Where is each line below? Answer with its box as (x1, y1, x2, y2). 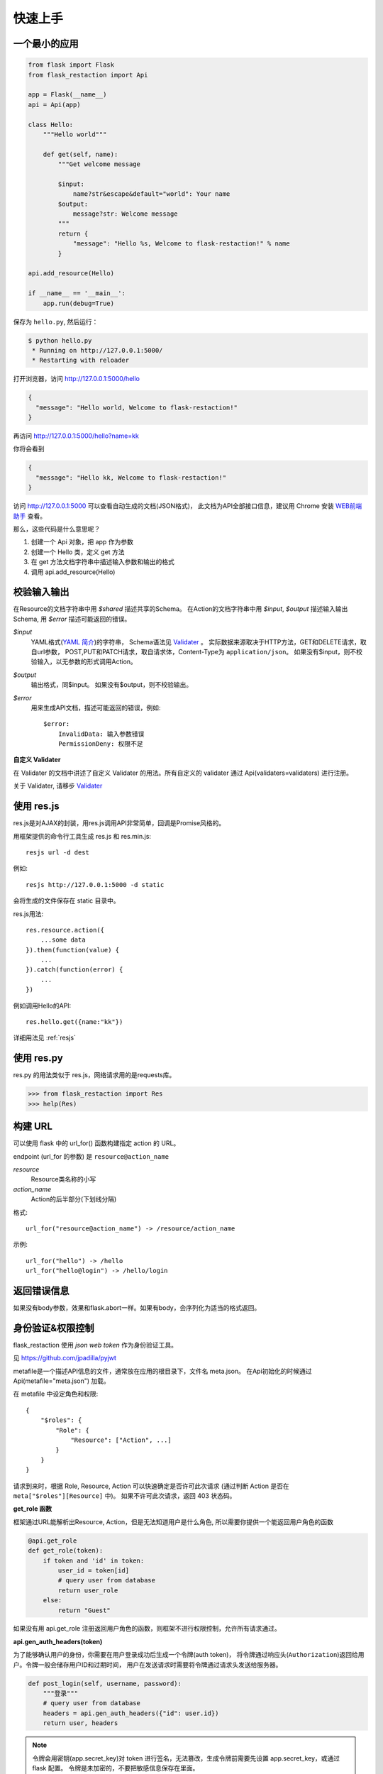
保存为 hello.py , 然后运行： (13, 317, 99, 326)
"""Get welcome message (57, 160, 141, 168)
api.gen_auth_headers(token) (13, 1637, 103, 1646)
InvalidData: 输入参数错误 (57, 729, 145, 738)
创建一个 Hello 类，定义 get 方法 (30, 547, 125, 556)
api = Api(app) (28, 100, 81, 109)
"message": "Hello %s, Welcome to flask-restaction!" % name (72, 240, 290, 248)
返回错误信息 (13, 1284, 70, 1296)
